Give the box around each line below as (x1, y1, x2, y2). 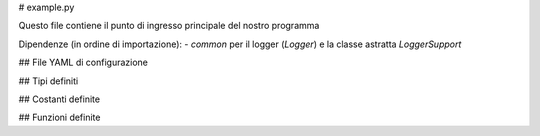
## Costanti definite (18, 93, 100, 105)
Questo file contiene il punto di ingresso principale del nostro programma (18, 20, 320, 32)
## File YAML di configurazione (18, 56, 149, 69)
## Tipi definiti (18, 75, 79, 87)
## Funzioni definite (18, 111, 101, 124)
